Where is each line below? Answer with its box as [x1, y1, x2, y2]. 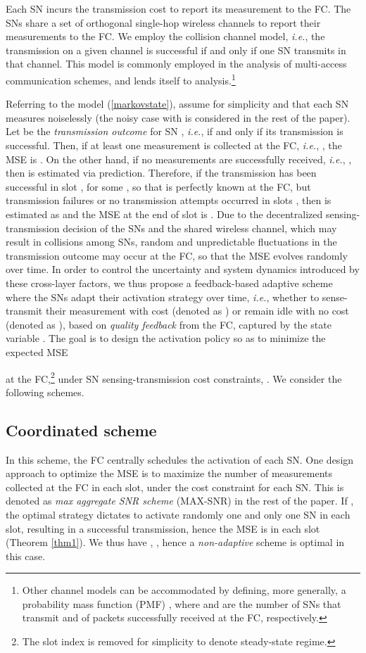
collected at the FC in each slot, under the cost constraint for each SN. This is [6, 479, 344, 494]
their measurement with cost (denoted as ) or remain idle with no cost [45, 303, 349, 318]
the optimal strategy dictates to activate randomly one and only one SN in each [6, 507, 351, 521]
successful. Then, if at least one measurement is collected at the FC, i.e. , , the [6, 138, 342, 152]
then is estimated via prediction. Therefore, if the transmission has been [6, 165, 317, 180]
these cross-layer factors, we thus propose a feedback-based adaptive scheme [6, 275, 333, 290]
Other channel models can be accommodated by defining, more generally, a [22, 583, 346, 597]
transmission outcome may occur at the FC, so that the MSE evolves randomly [6, 248, 348, 262]
